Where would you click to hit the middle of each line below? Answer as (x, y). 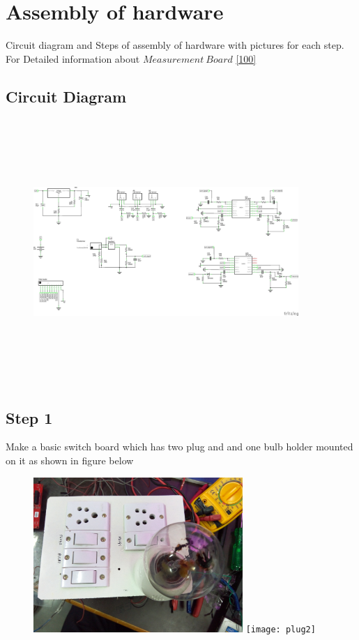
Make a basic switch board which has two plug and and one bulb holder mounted (179, 447)
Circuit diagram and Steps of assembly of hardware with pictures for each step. (175, 45)
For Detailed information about (73, 58)
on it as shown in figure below (70, 460)
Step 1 (29, 417)
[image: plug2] (281, 629)
